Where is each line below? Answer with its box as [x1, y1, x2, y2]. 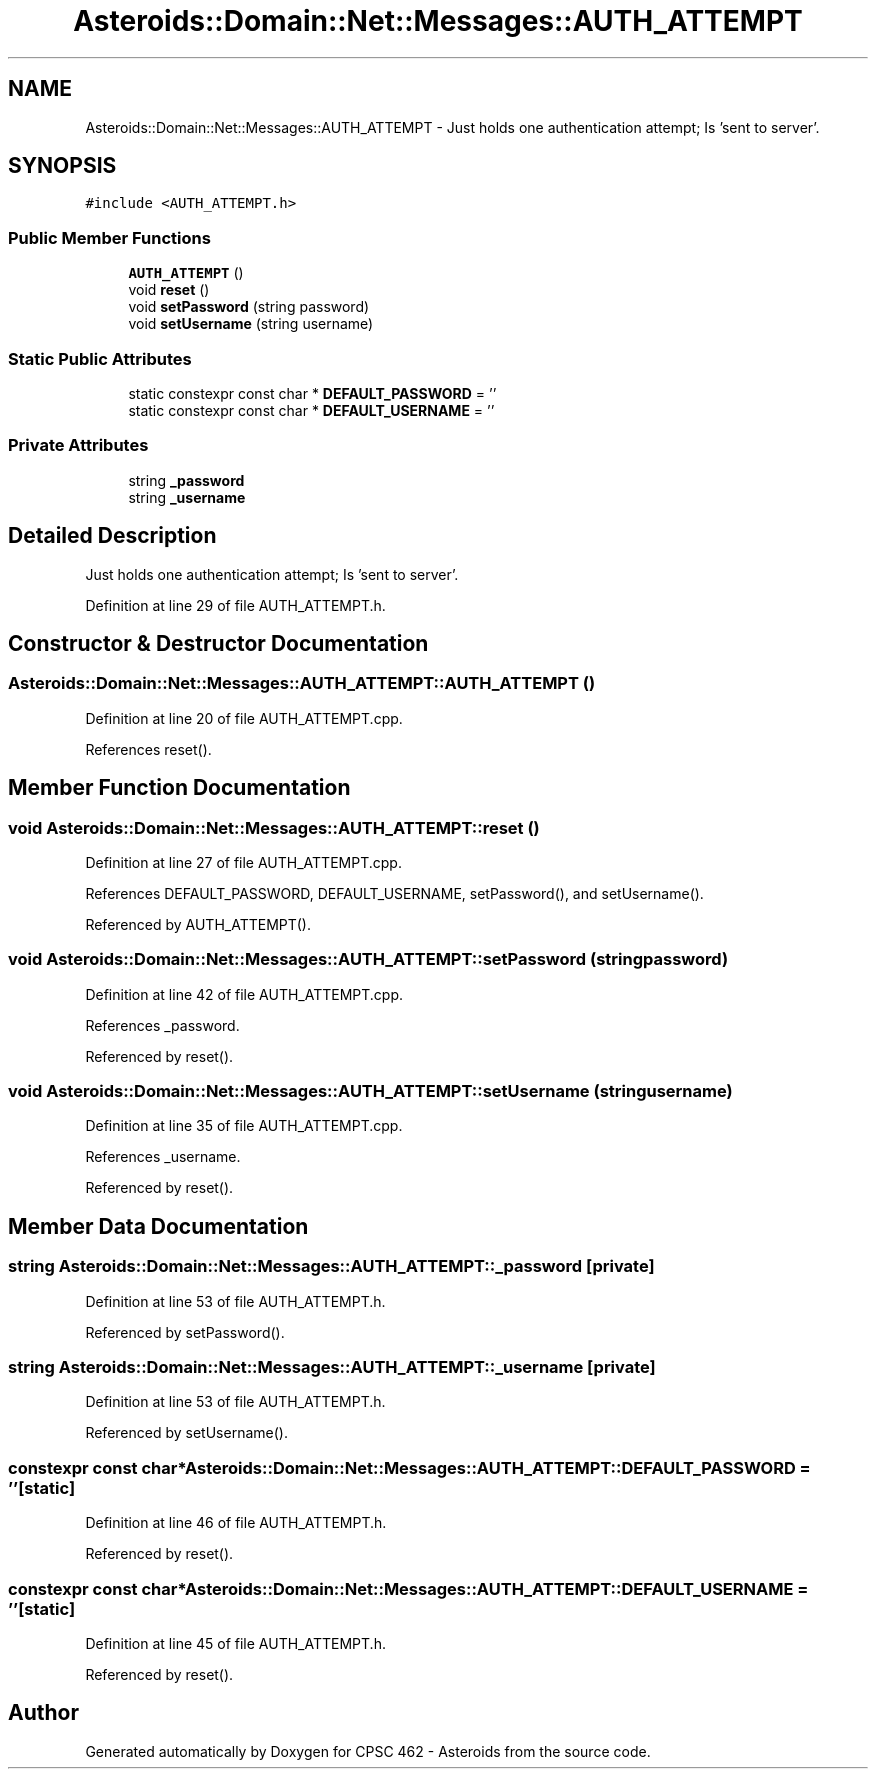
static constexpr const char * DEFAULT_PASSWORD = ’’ [128, 384, 497, 402]
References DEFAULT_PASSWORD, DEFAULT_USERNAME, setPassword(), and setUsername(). [85, 884, 704, 902]
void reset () [128, 281, 210, 299]
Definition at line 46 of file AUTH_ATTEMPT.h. [85, 1514, 387, 1532]
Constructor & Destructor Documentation [8, 630, 429, 656]
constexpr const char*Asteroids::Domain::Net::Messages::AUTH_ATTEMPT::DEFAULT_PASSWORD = [8, 1457, 811, 1478]
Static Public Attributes [8, 348, 192, 369]
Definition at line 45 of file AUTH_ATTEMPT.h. [85, 1634, 386, 1652]
